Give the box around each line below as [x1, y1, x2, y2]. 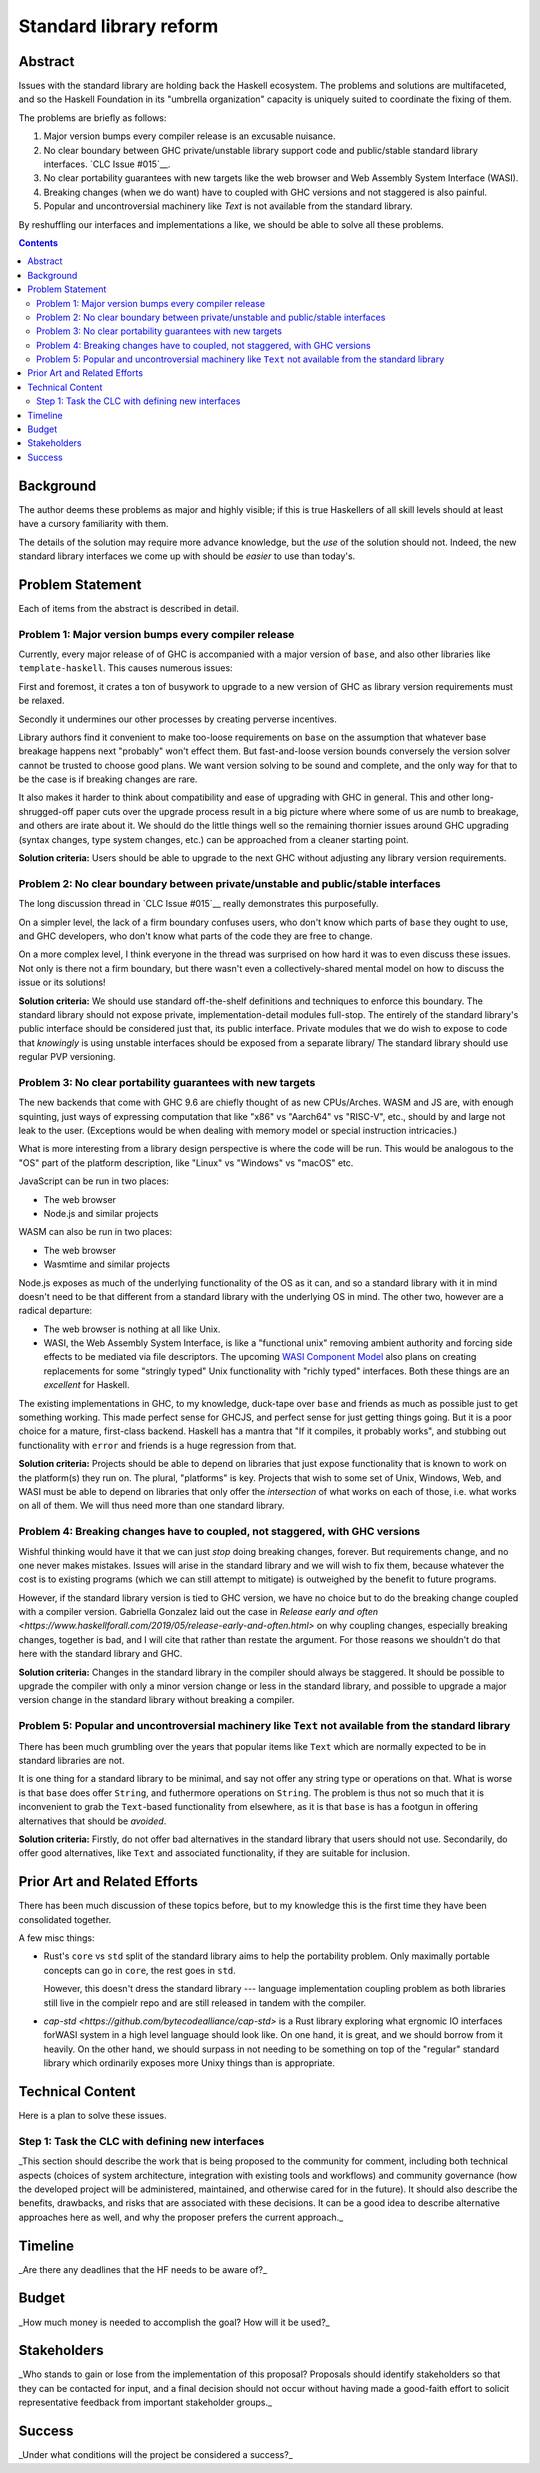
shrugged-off [18, 805, 74, 817]
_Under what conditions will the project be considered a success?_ [18, 2449, 294, 2461]
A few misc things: [18, 1931, 95, 1944]
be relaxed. [18, 695, 65, 707]
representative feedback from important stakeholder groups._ [18, 2396, 273, 2409]
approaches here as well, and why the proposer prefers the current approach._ [18, 2211, 344, 2223]
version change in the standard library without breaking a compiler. [18, 1694, 295, 1706]
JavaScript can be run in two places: [18, 1175, 170, 1187]
